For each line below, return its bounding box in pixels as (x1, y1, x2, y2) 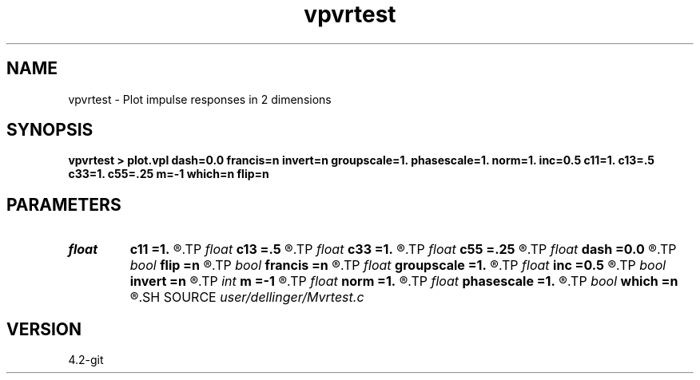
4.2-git (68, 353, 104, 367)
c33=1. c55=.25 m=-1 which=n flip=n (68, 167, 269, 181)
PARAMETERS (6, 194, 121, 215)
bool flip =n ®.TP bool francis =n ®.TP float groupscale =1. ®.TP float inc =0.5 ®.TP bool (129, 257, 666, 274)
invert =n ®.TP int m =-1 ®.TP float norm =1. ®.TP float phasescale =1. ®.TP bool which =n (129, 273, 678, 290)
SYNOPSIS (6, 120, 93, 141)
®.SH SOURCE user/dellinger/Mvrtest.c (129, 289, 364, 306)
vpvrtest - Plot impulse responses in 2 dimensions (68, 92, 332, 106)
